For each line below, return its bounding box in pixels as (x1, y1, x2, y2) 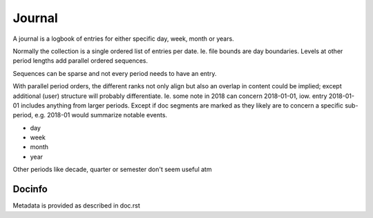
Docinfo (12, 184, 48, 195)
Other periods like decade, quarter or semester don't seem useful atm (12, 166, 212, 174)
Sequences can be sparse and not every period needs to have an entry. (12, 69, 217, 77)
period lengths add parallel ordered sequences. (12, 57, 149, 65)
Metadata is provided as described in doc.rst (12, 201, 141, 210)
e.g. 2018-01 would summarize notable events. (35, 111, 168, 119)
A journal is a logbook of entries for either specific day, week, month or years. (12, 34, 234, 43)
